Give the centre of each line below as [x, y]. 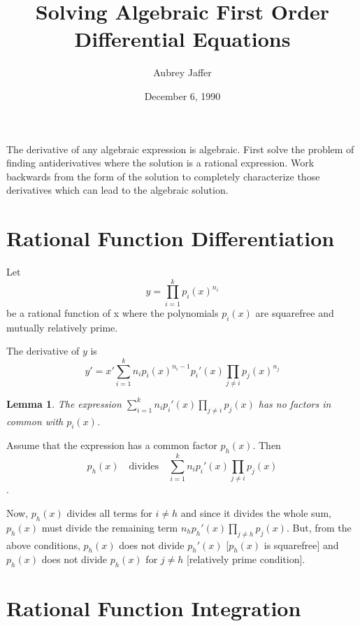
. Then [267, 445]
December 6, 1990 [182, 95]
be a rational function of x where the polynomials [113, 312]
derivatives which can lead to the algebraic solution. [117, 190]
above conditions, [43, 545]
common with [35, 421]
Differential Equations [182, 39]
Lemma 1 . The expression [64, 403]
